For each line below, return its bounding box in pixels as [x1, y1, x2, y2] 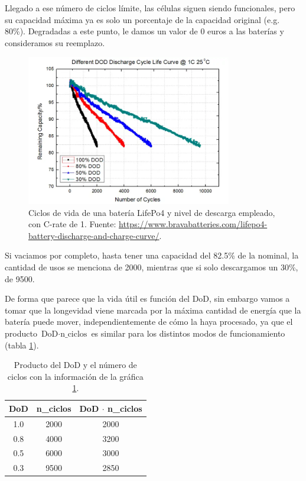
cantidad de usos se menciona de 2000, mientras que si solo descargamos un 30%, [5, 260, 298, 273]
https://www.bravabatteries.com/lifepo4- [119, 218, 268, 230]
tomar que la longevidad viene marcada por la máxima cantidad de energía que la [5, 304, 301, 316]
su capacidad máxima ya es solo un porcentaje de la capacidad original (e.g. [5, 13, 280, 25]
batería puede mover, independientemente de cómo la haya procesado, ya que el [5, 315, 293, 328]
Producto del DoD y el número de [14, 359, 137, 371]
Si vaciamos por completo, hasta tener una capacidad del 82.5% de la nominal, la [5, 249, 299, 262]
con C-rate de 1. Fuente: [28, 218, 116, 230]
